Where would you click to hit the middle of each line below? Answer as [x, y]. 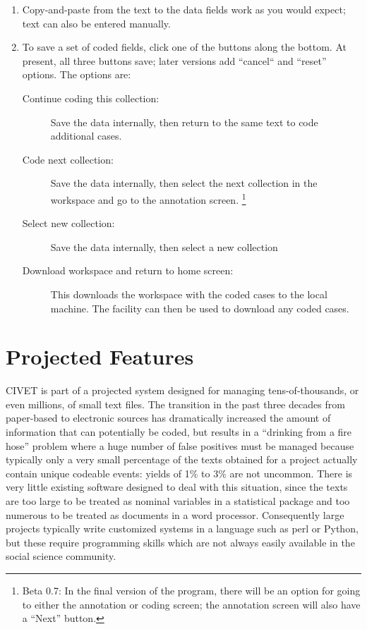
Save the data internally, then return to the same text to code [184, 122]
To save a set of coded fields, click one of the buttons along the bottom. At [184, 47]
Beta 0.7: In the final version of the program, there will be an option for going [191, 590]
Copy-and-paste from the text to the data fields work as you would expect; [184, 9]
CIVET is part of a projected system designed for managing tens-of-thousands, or [182, 390]
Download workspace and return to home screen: [128, 270]
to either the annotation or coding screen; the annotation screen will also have [191, 604]
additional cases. [86, 136]
